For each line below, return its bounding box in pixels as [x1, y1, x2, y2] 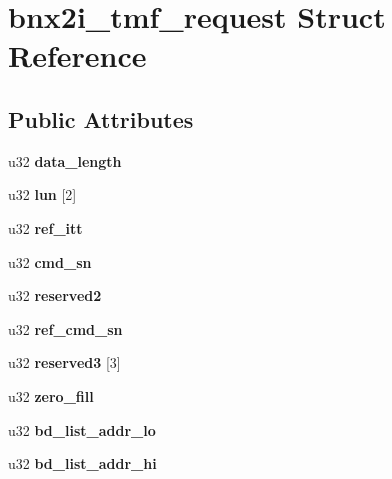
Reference [8, 35, 147, 76]
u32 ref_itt [8, 217, 83, 238]
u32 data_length [8, 150, 122, 171]
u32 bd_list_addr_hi [8, 453, 157, 474]
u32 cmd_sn [8, 251, 92, 272]
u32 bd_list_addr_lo [8, 419, 156, 440]
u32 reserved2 [8, 285, 102, 306]
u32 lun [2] [8, 184, 77, 205]
